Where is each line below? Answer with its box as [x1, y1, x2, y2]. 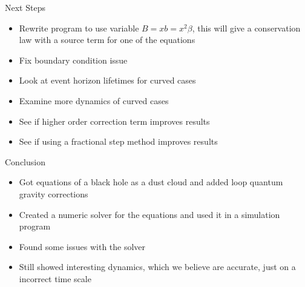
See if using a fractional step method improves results [19, 135, 218, 148]
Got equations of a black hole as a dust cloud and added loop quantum [19, 176, 283, 188]
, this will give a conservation [192, 21, 301, 34]
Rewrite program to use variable [19, 21, 139, 34]
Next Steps [5, 1, 45, 13]
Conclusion [5, 155, 45, 168]
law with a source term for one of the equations [19, 33, 195, 46]
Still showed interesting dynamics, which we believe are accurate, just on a [19, 260, 296, 273]
